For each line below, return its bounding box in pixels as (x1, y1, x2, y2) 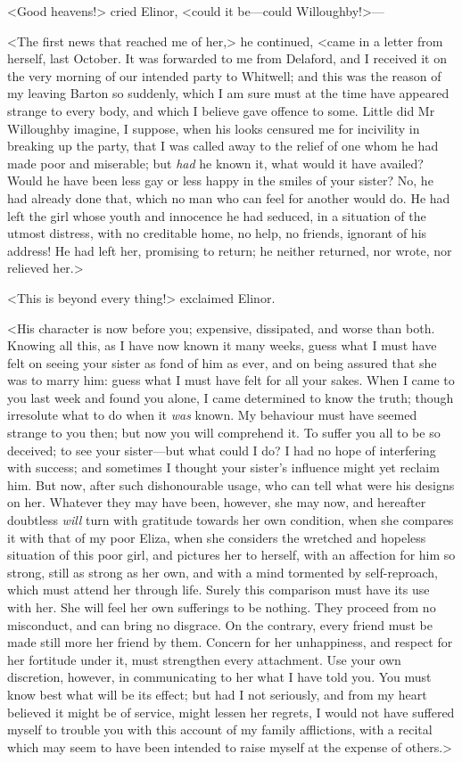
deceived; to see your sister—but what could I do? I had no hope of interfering (7, 440, 436, 459)
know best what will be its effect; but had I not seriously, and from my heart (7, 684, 427, 703)
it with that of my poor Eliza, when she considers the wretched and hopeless (7, 528, 426, 546)
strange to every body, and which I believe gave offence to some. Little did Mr (7, 101, 435, 119)
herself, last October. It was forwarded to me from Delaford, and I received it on (7, 49, 448, 68)
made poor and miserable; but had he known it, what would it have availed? (7, 153, 424, 172)
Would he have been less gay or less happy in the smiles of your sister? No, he (7, 171, 433, 190)
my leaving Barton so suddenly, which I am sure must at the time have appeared (7, 84, 450, 102)
